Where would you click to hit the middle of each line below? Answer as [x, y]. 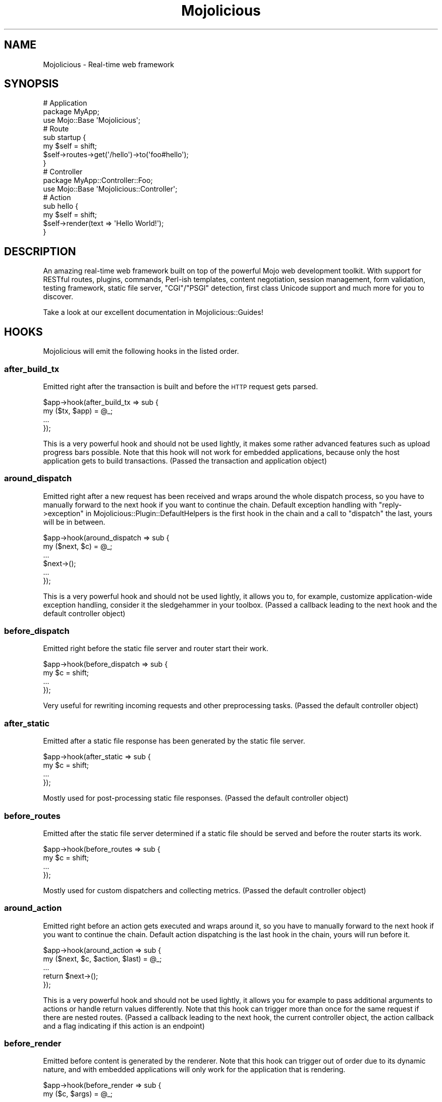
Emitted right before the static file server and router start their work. [156, 649]
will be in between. [74, 522]
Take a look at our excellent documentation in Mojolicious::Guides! [153, 312]
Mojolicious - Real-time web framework [109, 64]
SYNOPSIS [32, 84]
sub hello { [61, 206]
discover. [58, 297]
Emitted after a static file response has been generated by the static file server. [174, 741]
